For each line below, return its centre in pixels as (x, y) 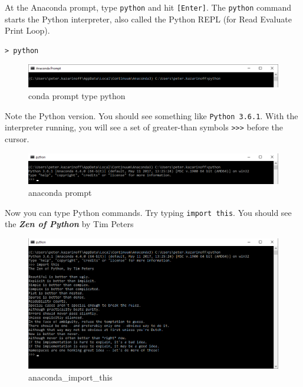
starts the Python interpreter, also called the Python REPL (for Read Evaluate (148, 19)
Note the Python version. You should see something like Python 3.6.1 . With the (151, 115)
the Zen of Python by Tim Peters (69, 224)
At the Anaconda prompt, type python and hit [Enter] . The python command (148, 7)
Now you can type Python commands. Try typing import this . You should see (148, 212)
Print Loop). (27, 30)
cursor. (17, 138)
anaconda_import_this (70, 377)
